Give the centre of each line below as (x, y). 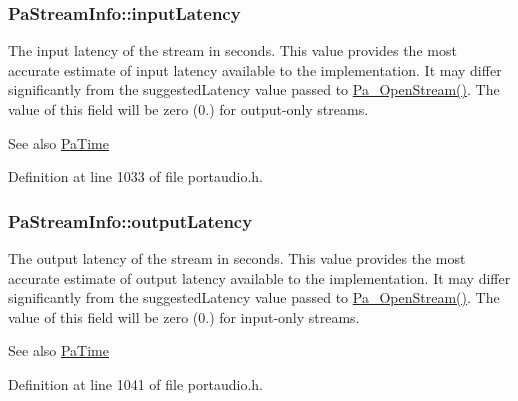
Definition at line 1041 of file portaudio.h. (136, 383)
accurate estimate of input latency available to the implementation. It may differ (255, 69)
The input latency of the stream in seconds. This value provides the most (232, 50)
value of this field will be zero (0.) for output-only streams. (188, 109)
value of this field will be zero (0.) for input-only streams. (184, 316)
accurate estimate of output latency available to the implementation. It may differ (259, 277)
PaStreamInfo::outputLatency (130, 220)
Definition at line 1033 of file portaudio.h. (136, 176)
